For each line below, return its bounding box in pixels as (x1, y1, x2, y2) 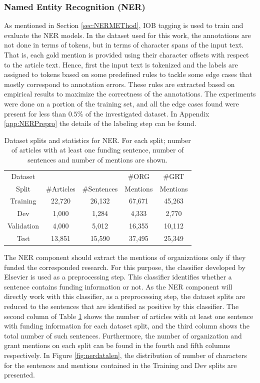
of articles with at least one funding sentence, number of (11, 144, 184, 155)
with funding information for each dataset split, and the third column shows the (4, 320, 249, 331)
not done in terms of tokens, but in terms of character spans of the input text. (4, 39, 244, 50)
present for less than (4, 108, 66, 118)
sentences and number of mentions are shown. (27, 154, 168, 164)
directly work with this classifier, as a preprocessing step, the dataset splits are (4, 291, 245, 301)
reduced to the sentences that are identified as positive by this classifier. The (4, 301, 239, 311)
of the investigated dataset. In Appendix (85, 108, 209, 118)
